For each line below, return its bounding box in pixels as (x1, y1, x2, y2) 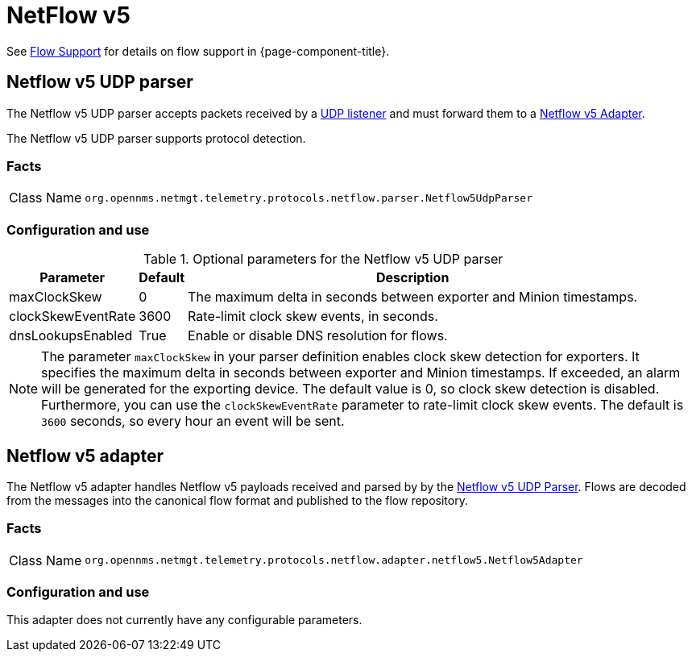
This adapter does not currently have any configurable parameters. (6, 613, 363, 627)
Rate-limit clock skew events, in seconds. (188, 308, 438, 325)
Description (375, 269, 450, 286)
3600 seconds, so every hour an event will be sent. (41, 413, 345, 430)
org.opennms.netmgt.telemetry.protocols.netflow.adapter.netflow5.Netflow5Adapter (85, 554, 583, 567)
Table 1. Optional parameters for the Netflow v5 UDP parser (143, 251, 503, 268)
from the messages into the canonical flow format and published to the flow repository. (6, 493, 468, 507)
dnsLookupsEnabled (9, 327, 133, 344)
